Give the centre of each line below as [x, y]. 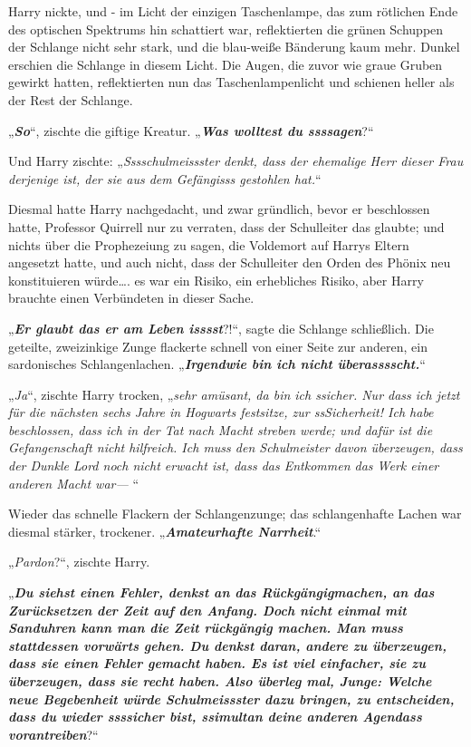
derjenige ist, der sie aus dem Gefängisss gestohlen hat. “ [165, 178]
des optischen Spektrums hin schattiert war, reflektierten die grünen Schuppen [226, 29]
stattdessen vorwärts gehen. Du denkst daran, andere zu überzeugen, [227, 645]
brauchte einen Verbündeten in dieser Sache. [131, 298]
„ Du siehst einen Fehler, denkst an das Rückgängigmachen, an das [221, 592]
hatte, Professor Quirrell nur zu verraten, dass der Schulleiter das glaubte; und [226, 226]
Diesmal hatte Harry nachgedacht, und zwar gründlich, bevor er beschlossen [219, 209]
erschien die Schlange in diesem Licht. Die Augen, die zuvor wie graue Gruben [226, 64]
